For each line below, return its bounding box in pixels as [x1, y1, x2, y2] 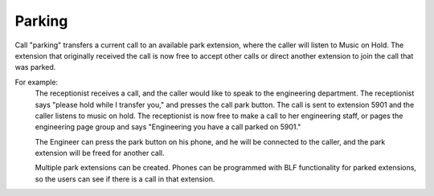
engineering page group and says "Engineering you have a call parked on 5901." [35, 122, 301, 132]
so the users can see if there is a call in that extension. [35, 174, 215, 184]
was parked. [14, 63, 56, 72]
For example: [14, 77, 59, 87]
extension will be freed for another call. [35, 149, 165, 158]
